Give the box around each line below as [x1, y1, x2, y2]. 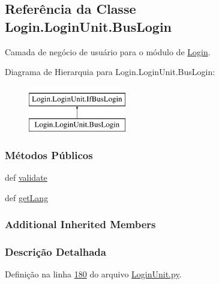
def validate [5, 171, 47, 184]
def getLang [5, 191, 49, 204]
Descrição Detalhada [5, 244, 106, 259]
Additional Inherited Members [5, 217, 156, 232]
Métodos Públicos [5, 147, 93, 162]
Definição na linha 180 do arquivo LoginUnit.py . [5, 268, 182, 280]
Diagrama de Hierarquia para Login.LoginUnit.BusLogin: [5, 65, 215, 78]
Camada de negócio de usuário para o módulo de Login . [5, 45, 211, 58]
